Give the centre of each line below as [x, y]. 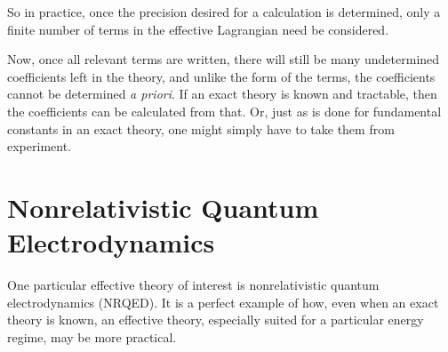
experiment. [39, 146]
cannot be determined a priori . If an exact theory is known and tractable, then [222, 94]
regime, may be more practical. [92, 336]
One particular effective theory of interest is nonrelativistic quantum [193, 285]
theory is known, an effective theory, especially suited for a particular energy [216, 320]
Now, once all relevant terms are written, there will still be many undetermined [224, 59]
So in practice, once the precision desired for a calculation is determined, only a [224, 12]
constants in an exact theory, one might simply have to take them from [201, 128]
